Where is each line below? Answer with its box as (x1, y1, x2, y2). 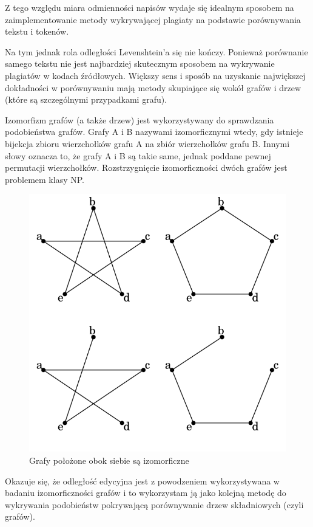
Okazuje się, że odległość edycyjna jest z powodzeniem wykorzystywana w (5, 474, 280, 487)
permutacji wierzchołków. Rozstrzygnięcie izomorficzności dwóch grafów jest (5, 161, 288, 174)
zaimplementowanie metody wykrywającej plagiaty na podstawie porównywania (5, 13, 301, 26)
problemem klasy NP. (5, 173, 84, 185)
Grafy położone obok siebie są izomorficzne (29, 453, 189, 466)
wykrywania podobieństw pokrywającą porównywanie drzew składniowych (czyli (5, 498, 304, 511)
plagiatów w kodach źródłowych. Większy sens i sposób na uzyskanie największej (5, 69, 306, 81)
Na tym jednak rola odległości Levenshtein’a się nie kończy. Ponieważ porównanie (5, 45, 308, 58)
